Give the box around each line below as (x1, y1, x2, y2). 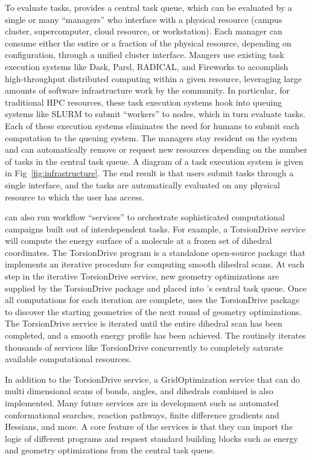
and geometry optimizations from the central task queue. (5, 444, 215, 456)
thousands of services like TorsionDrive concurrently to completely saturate (5, 340, 283, 353)
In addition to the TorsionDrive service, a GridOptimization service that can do (5, 372, 300, 385)
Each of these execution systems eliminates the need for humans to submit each (5, 119, 299, 132)
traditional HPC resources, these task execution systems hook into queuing (5, 95, 282, 108)
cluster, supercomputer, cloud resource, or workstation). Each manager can (5, 25, 282, 37)
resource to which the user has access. (5, 190, 145, 203)
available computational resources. (5, 353, 132, 365)
